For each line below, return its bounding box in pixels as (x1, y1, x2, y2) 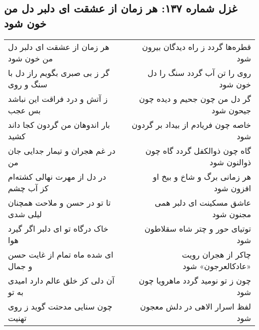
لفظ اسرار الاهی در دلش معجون (140, 300, 251, 312)
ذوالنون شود (209, 156, 251, 168)
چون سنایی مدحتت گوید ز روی (8, 300, 113, 312)
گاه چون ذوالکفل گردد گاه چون (145, 144, 251, 156)
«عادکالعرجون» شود (182, 260, 251, 272)
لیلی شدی (8, 208, 42, 220)
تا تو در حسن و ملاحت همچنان (8, 196, 111, 208)
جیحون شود (211, 104, 251, 116)
